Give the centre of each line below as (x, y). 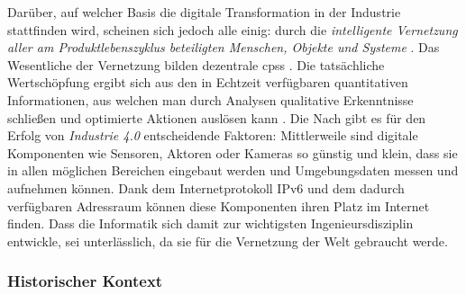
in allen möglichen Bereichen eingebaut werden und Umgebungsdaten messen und (233, 170)
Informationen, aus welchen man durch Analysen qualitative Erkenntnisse (210, 99)
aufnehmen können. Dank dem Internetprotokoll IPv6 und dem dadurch (206, 187)
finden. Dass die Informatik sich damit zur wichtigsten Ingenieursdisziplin (210, 223)
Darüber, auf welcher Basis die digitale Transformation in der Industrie (204, 12)
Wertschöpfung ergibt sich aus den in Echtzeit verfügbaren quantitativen (208, 82)
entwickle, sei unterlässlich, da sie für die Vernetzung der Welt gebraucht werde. (228, 241)
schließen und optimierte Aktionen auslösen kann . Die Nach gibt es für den (217, 117)
